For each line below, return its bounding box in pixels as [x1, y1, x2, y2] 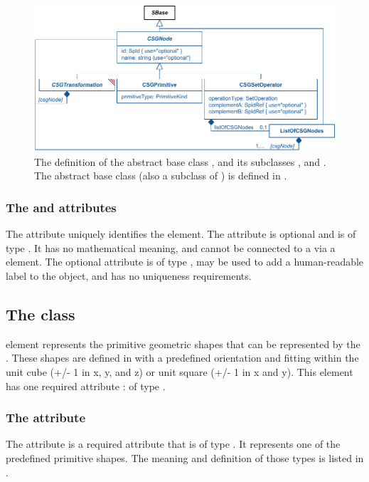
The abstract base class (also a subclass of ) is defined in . [34, 168, 287, 183]
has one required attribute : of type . [6, 378, 166, 393]
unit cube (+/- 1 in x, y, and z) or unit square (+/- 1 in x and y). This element [6, 364, 353, 379]
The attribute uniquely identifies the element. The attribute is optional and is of [6, 226, 356, 241]
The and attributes [6, 198, 117, 216]
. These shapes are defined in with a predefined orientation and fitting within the [6, 350, 359, 365]
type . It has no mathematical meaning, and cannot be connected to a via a [6, 240, 336, 255]
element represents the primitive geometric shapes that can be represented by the [6, 336, 360, 351]
